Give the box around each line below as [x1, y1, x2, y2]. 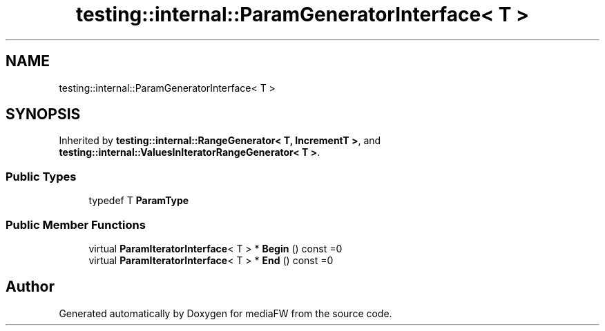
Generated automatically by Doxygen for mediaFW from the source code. [59, 307, 392, 319]
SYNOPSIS [6, 106, 81, 123]
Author [6, 278, 55, 296]
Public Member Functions [6, 217, 146, 232]
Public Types [6, 169, 77, 183]
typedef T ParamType [88, 194, 189, 207]
